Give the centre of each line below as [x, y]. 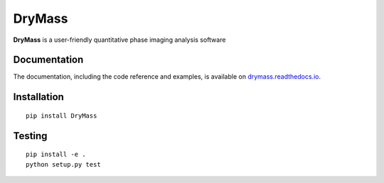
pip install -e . [56, 155]
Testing [30, 136]
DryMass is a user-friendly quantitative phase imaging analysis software [119, 40]
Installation [38, 97]
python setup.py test [63, 164]
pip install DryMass [62, 116]
